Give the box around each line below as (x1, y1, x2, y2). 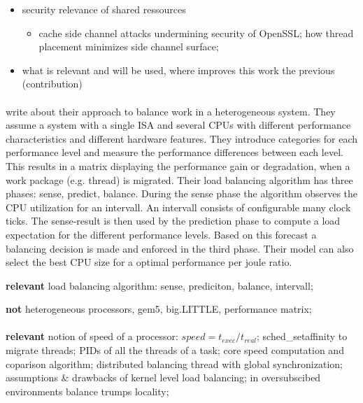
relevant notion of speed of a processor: (6, 329, 178, 344)
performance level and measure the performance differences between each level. (6, 145, 343, 160)
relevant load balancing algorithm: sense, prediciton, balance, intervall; (6, 278, 313, 292)
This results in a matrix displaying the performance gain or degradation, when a (6, 158, 350, 173)
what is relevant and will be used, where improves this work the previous (22, 62, 335, 77)
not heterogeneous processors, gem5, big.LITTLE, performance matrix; (6, 302, 312, 316)
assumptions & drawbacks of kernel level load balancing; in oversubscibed (6, 370, 321, 385)
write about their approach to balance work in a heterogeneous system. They (6, 104, 336, 118)
